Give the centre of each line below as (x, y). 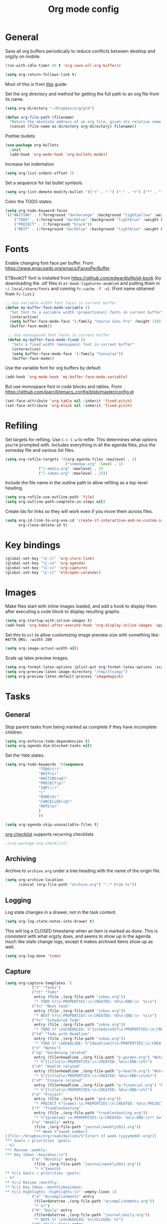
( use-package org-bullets (32, 145)
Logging (18, 900)
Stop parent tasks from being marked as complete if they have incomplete (81, 727)
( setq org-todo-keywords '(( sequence (44, 765)
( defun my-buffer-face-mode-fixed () (46, 340)
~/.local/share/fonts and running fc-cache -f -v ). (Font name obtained (80, 289)
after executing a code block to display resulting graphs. (63, 612)
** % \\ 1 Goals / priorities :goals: (43, 1173)
